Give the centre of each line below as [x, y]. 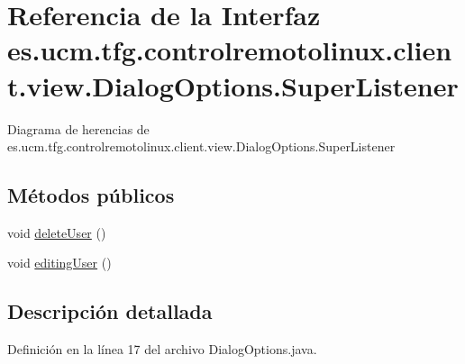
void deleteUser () [57, 232]
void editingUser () [59, 263]
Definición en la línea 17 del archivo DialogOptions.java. [162, 349]
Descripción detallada [110, 311]
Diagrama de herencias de [78, 128]
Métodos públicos [91, 195]
